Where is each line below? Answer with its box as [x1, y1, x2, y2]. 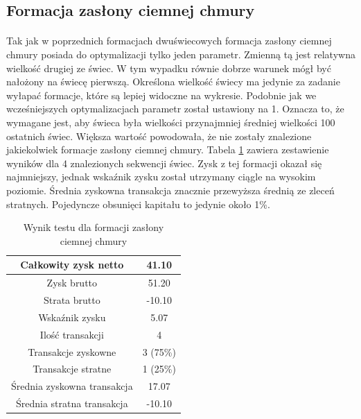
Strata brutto [43, 292, 100, 307]
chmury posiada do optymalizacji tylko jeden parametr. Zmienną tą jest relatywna [6, 46, 355, 61]
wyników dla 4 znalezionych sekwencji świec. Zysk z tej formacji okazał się [6, 155, 322, 170]
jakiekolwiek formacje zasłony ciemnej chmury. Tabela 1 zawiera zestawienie [6, 142, 329, 157]
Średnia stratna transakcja [15, 396, 128, 411]
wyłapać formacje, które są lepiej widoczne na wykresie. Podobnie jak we [6, 87, 317, 102]
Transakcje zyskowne [28, 344, 116, 359]
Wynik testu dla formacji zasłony [23, 220, 164, 234]
